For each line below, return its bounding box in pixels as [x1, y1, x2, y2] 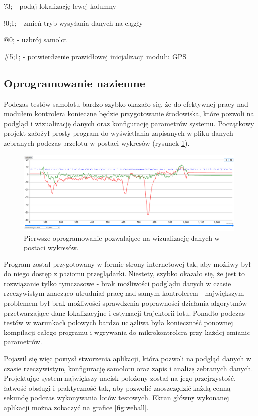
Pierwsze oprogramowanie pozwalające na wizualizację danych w [24, 232, 220, 243]
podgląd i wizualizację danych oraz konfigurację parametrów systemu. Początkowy [4, 118, 254, 128]
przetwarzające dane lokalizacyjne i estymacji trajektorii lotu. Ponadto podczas [4, 307, 245, 318]
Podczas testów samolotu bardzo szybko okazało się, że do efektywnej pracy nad [4, 98, 248, 109]
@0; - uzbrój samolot [4, 34, 67, 45]
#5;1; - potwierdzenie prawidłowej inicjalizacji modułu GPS [4, 51, 187, 61]
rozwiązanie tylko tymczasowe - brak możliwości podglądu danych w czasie [4, 278, 231, 288]
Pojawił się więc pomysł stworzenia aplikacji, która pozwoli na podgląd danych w [4, 353, 251, 364]
